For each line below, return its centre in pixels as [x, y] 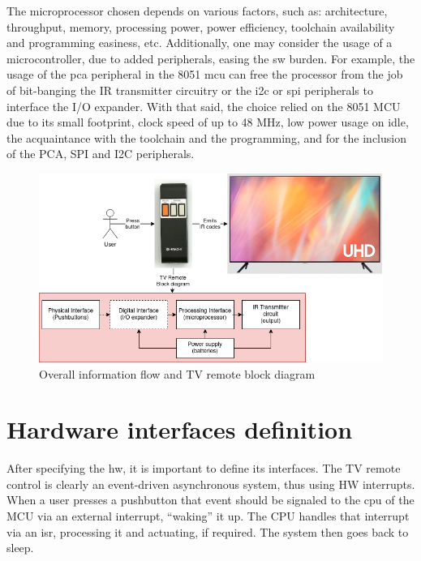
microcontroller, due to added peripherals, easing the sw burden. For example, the [211, 58]
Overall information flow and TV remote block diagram [177, 373]
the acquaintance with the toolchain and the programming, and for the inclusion [206, 137]
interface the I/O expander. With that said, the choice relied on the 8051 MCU [204, 106]
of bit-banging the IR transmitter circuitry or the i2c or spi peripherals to [190, 90]
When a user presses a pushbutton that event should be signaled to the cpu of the [210, 500]
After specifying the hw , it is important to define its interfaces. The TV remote [204, 468]
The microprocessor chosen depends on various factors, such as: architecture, [197, 11]
